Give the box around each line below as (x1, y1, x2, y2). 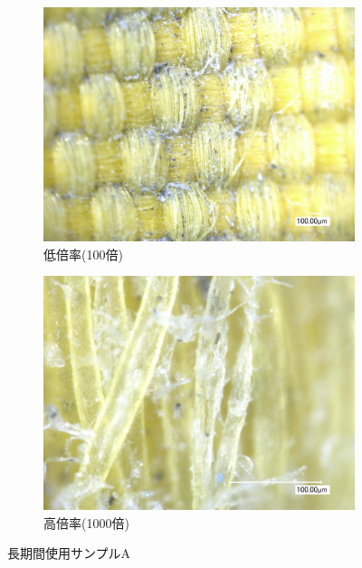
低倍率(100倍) (43, 244, 123, 263)
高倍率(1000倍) (43, 513, 129, 532)
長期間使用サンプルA (7, 544, 131, 563)
